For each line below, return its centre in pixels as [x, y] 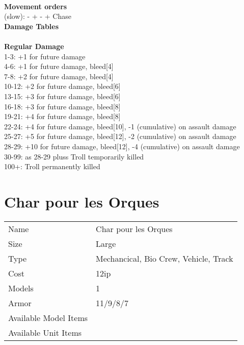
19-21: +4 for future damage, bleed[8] [62, 116]
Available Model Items [48, 317]
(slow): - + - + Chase [38, 16]
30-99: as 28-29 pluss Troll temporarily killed [74, 156]
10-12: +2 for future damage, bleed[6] [62, 86]
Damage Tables [32, 26]
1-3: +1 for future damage [45, 56]
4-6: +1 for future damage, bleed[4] [59, 66]
